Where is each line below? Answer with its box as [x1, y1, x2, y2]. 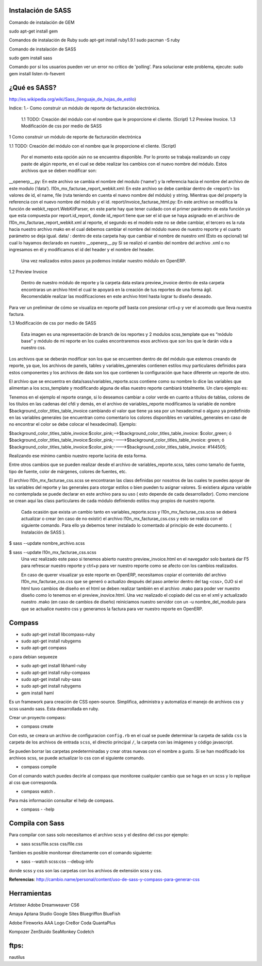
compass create [21, 724, 53, 729]
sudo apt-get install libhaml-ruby [21, 663, 87, 669]
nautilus [9, 954, 25, 960]
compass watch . [21, 789, 55, 794]
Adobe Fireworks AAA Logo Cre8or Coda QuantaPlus [9, 920, 116, 926]
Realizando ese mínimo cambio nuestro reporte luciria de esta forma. [9, 452, 147, 459]
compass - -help [21, 807, 55, 812]
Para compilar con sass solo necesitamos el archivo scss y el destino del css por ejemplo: [9, 832, 189, 838]
